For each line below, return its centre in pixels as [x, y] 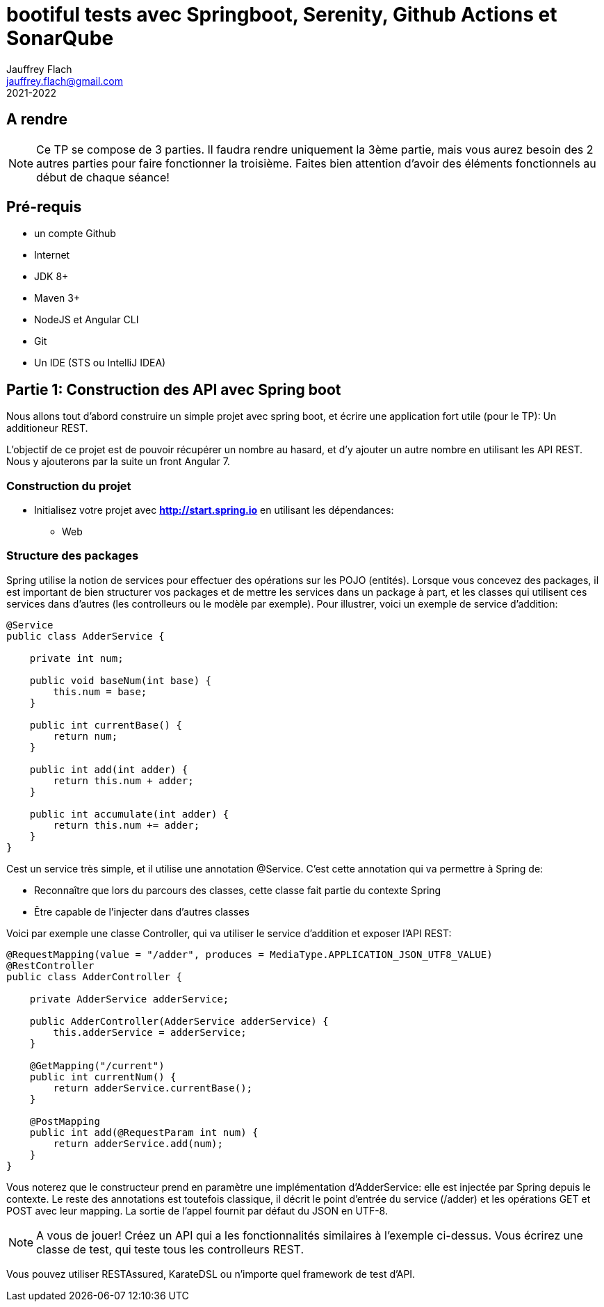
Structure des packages [73, 556]
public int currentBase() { [106, 725]
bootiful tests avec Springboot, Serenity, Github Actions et [282, 15]
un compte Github [75, 234]
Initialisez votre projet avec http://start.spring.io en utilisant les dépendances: [214, 510]
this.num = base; [100, 691]
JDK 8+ [51, 277]
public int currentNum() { [103, 1077]
